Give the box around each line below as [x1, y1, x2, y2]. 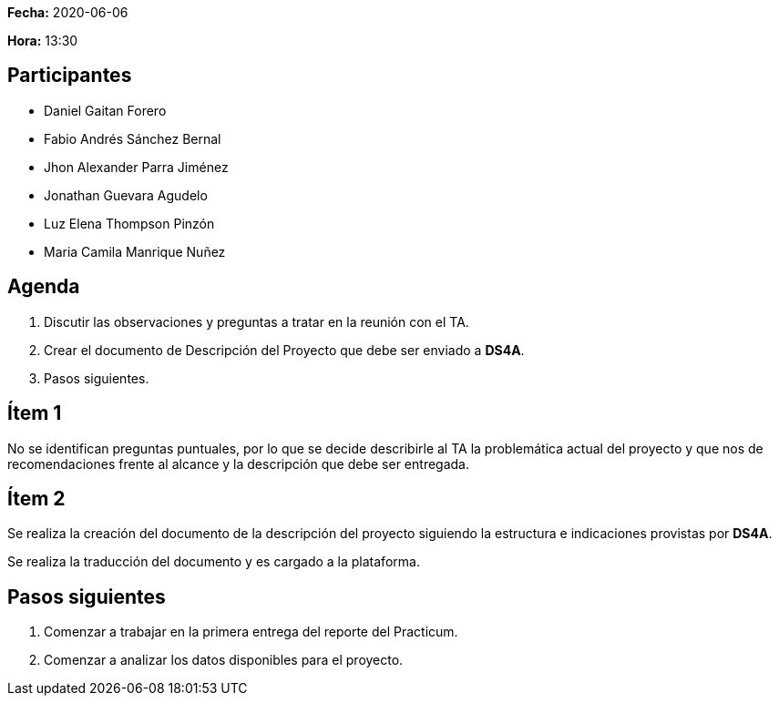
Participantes [7, 64, 132, 87]
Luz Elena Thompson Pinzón [44, 215, 215, 231]
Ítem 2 [7, 486, 66, 510]
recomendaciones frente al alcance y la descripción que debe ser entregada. [7, 455, 469, 472]
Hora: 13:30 [7, 33, 78, 48]
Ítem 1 [7, 402, 62, 425]
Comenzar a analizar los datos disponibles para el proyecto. [44, 652, 404, 668]
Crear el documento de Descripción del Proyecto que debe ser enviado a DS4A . [44, 341, 525, 358]
